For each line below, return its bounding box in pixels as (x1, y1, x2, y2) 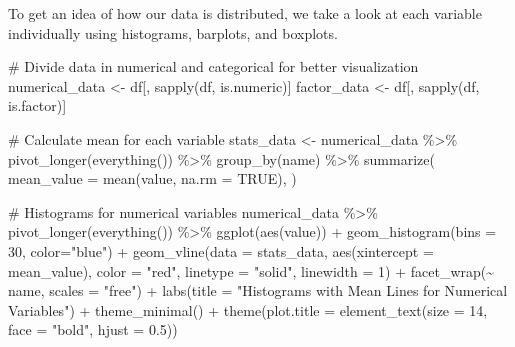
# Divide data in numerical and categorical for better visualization (8, 56, 419, 77)
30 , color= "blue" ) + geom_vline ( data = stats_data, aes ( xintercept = (8, 240, 434, 261)
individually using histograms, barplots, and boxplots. (8, 22, 338, 43)
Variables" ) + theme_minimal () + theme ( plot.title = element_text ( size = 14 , (8, 299, 488, 320)
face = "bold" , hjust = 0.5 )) (8, 319, 178, 340)
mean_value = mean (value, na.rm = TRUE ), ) (8, 168, 297, 189)
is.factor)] (8, 95, 67, 116)
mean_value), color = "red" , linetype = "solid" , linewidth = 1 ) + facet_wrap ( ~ (8, 260, 495, 281)
